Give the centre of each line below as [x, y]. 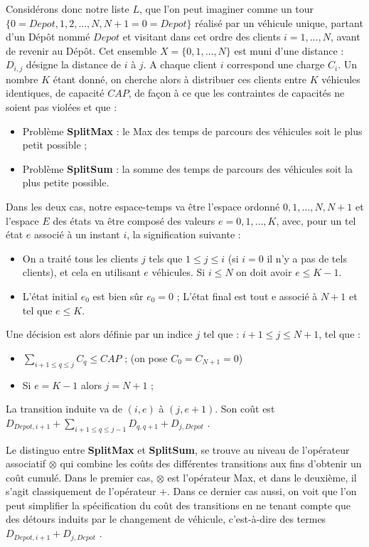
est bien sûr [118, 296]
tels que [166, 258]
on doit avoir [264, 272]
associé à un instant [77, 234]
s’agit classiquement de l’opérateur [81, 491]
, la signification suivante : [184, 234]
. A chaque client [180, 64]
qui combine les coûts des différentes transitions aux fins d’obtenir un [211, 463]
